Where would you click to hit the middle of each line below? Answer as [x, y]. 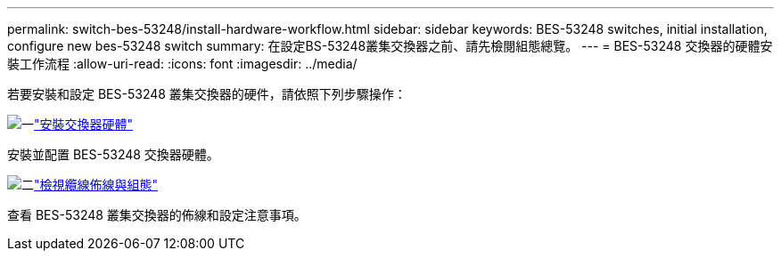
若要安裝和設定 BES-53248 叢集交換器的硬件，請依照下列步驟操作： [207, 94]
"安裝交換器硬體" [84, 124]
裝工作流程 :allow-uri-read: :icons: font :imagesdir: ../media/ [182, 64]
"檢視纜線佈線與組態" [96, 185]
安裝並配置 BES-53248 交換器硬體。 [113, 154]
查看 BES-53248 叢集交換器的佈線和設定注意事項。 [157, 215]
